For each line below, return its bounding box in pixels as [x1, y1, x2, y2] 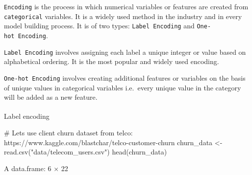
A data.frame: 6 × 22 [4, 163, 68, 173]
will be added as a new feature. [4, 92, 98, 102]
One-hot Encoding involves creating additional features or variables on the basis [4, 72, 246, 83]
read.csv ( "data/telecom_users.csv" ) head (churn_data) [4, 147, 167, 157]
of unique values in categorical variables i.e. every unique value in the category [4, 82, 241, 92]
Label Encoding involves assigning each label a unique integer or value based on [4, 46, 246, 57]
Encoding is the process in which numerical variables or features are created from [4, 1, 249, 11]
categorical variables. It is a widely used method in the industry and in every [4, 11, 242, 21]
